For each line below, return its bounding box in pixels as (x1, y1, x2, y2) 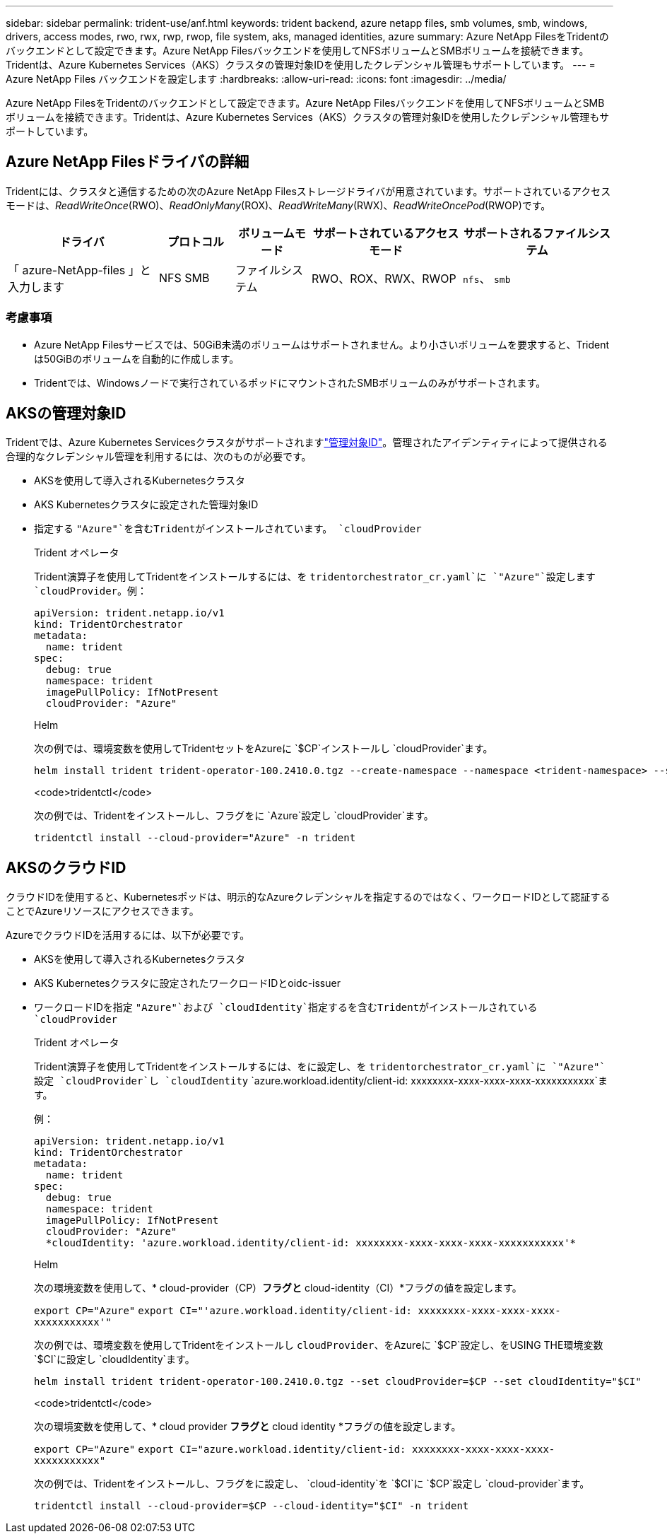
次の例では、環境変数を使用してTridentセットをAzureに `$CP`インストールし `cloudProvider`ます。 (34, 742, 493, 755)
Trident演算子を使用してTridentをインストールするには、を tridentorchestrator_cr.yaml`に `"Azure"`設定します (34, 570, 596, 583)
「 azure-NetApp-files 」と (8, 262, 151, 277)
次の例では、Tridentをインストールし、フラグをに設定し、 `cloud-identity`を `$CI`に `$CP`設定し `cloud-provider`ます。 (34, 1477, 590, 1490)
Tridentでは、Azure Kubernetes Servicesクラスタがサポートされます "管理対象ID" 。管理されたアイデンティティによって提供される (6, 436, 608, 449)
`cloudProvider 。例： (34, 585, 148, 597)
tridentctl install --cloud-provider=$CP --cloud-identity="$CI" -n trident (34, 1500, 469, 1512)
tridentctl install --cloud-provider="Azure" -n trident (34, 832, 356, 844)
